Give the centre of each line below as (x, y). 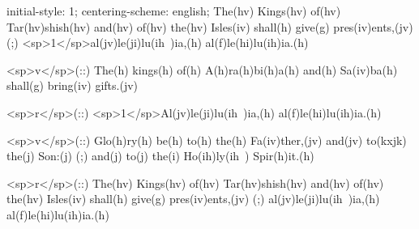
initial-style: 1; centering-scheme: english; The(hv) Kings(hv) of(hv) (174, 11)
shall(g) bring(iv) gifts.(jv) (73, 85)
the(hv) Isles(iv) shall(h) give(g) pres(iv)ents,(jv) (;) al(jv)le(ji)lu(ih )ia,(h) (193, 199)
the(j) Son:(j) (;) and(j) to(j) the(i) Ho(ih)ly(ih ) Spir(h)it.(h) (160, 156)
